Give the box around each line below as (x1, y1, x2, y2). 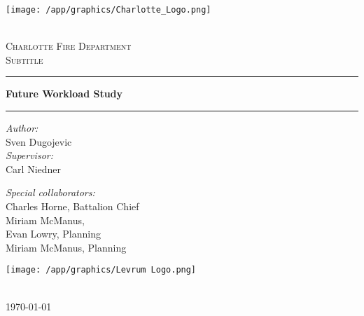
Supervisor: (6, 148, 53, 163)
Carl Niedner (6, 161, 62, 176)
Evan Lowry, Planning (6, 226, 101, 241)
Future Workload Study (6, 86, 123, 101)
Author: (6, 121, 38, 135)
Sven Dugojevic (6, 134, 72, 149)
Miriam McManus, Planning (6, 240, 127, 254)
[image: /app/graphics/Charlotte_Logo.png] (6, 5, 211, 15)
